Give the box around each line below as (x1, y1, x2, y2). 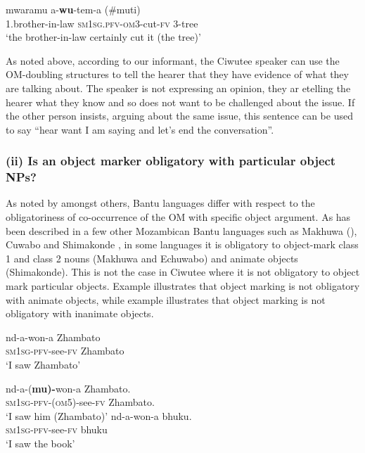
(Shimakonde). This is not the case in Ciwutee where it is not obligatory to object (6, 264, 360, 279)
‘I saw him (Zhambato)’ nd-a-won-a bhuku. (6, 408, 192, 423)
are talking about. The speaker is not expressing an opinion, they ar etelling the (6, 80, 351, 95)
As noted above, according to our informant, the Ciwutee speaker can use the (6, 53, 340, 68)
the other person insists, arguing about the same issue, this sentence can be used (6, 108, 353, 123)
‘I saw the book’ (6, 435, 75, 450)
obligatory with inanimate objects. (6, 306, 154, 321)
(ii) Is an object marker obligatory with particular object (6, 152, 336, 170)
